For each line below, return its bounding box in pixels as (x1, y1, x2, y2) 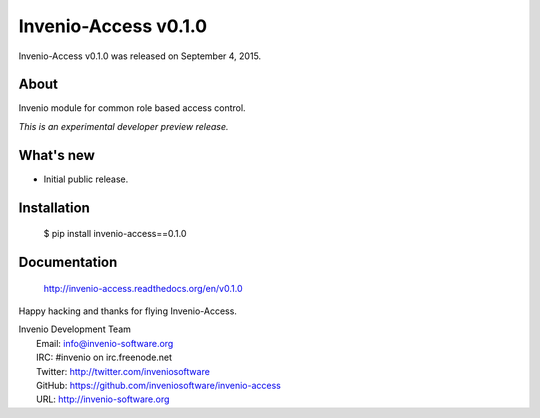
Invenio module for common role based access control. (18, 102, 246, 114)
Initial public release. (43, 173, 129, 185)
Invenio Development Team (18, 323, 132, 335)
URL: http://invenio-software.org (36, 393, 170, 405)
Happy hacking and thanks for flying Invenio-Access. (18, 305, 237, 317)
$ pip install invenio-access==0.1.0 (43, 228, 187, 240)
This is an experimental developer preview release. (18, 120, 229, 132)
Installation (18, 199, 90, 216)
